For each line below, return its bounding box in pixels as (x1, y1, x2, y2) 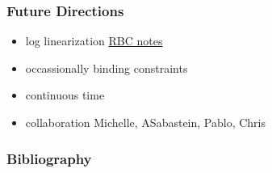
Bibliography (6, 148, 92, 168)
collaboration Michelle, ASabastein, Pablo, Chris (25, 114, 266, 130)
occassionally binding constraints (25, 59, 188, 76)
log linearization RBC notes (25, 32, 163, 49)
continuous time (25, 86, 105, 103)
